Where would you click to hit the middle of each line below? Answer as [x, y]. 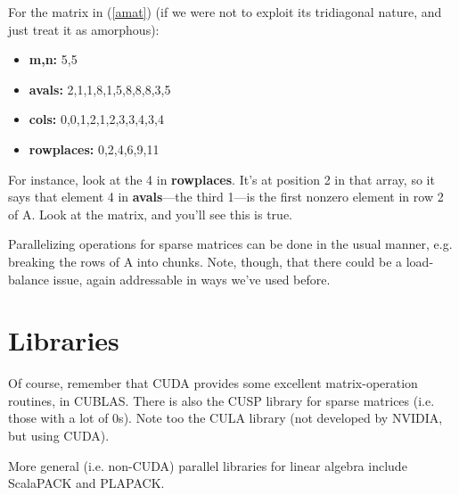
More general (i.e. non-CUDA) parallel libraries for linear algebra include [208, 465]
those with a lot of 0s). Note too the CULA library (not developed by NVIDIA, [225, 418]
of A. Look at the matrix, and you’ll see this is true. [151, 214]
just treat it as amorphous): [84, 29]
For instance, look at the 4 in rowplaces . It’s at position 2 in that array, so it [221, 179]
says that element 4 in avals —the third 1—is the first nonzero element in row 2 [226, 197]
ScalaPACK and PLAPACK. [86, 483]
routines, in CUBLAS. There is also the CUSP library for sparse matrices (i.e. [221, 400]
